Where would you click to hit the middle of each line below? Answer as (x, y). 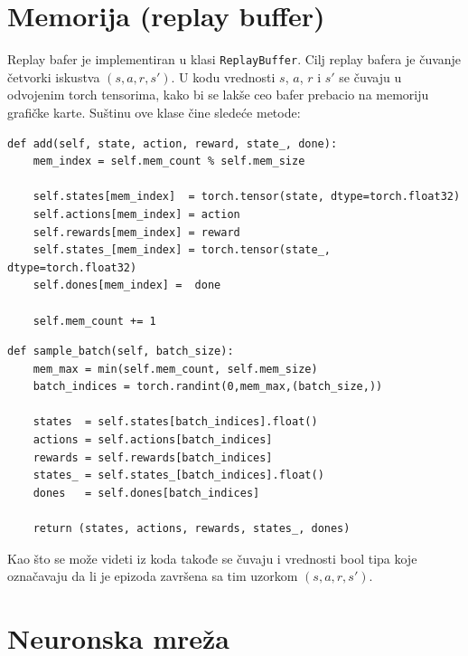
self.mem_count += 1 (94, 321)
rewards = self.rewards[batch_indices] (153, 457)
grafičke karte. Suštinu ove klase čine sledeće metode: (154, 112)
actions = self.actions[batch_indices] (153, 440)
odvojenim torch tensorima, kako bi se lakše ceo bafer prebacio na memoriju (218, 95)
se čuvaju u (370, 76)
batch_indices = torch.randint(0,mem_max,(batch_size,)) (208, 387)
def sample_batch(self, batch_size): (121, 352)
